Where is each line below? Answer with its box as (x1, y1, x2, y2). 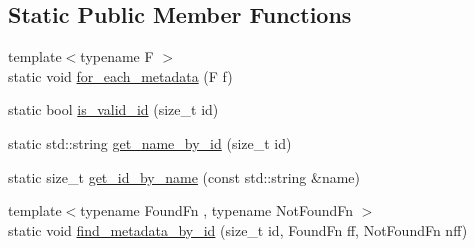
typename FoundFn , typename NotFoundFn (80, 200, 354, 221)
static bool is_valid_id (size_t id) (8, 99, 219, 120)
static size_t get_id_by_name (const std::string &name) (8, 166, 360, 187)
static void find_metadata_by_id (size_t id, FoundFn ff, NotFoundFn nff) (8, 219, 468, 240)
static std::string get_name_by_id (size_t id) (8, 132, 292, 153)
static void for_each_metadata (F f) (8, 65, 233, 86)
